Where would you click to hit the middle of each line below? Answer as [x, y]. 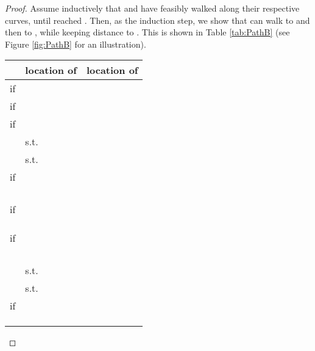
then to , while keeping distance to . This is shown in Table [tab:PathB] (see [147, 32]
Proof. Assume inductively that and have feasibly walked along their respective [152, 8]
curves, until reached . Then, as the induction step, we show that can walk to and [157, 20]
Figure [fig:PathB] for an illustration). [76, 44]
